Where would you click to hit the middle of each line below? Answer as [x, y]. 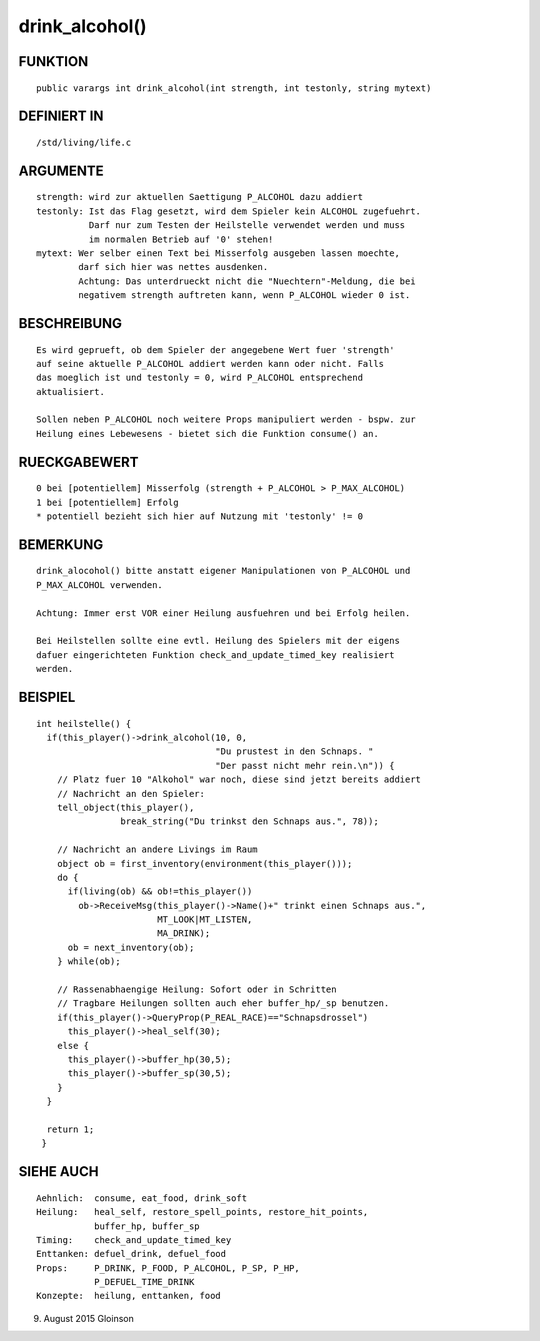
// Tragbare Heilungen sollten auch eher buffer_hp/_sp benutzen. [223, 1003]
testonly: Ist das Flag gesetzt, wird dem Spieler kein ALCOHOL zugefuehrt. [229, 211]
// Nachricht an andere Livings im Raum [157, 849]
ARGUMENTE [61, 170]
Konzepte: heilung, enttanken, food [129, 1296]
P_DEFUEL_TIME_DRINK [144, 1282]
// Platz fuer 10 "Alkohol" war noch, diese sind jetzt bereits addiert [239, 779]
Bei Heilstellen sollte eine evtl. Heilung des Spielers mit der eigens [218, 641]
